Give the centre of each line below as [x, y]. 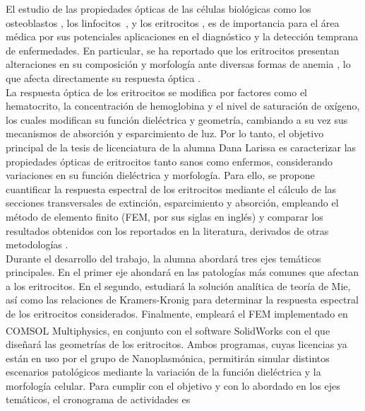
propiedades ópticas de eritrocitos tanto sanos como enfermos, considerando [169, 161]
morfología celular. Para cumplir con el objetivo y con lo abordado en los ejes [173, 385]
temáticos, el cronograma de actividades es [98, 399]
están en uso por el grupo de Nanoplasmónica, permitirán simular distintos [168, 358]
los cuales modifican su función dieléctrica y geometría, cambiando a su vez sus [177, 119]
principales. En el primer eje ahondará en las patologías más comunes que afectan [182, 272]
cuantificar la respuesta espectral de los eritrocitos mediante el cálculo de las [171, 189]
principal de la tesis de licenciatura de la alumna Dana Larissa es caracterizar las [181, 147]
